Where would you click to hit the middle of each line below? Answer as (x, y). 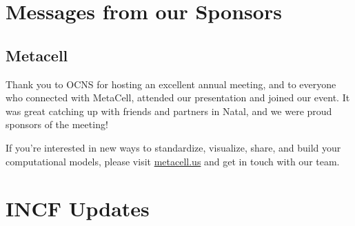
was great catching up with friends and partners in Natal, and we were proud (169, 111)
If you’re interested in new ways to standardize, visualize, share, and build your (173, 147)
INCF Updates (78, 208)
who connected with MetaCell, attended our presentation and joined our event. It (178, 97)
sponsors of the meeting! (57, 124)
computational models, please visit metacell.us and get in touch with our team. (173, 161)
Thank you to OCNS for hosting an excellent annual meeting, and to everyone (171, 84)
